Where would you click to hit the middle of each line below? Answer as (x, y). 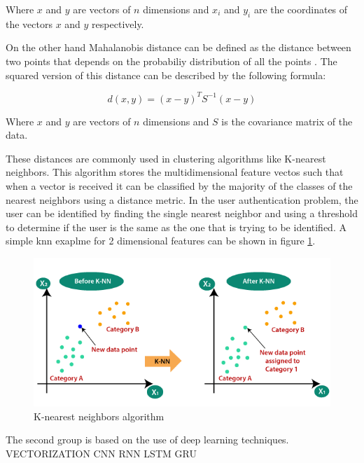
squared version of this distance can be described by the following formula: (166, 75)
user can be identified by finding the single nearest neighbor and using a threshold (182, 213)
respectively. (118, 23)
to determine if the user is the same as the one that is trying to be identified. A (176, 227)
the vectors (29, 23)
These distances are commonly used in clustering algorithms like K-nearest (166, 158)
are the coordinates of (301, 9)
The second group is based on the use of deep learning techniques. (147, 440)
